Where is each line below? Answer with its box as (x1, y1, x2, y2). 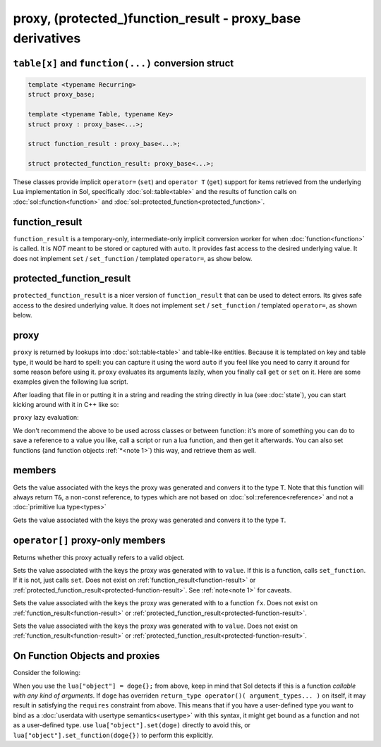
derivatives (13, 30, 81, 46)
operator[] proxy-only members (13, 534, 166, 546)
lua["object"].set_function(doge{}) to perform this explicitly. (13, 731, 214, 739)
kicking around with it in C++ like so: (13, 401, 119, 409)
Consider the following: (13, 669, 81, 677)
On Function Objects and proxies (13, 650, 160, 662)
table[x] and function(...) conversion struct (13, 57, 234, 69)
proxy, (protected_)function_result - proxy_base (13, 11, 301, 26)
